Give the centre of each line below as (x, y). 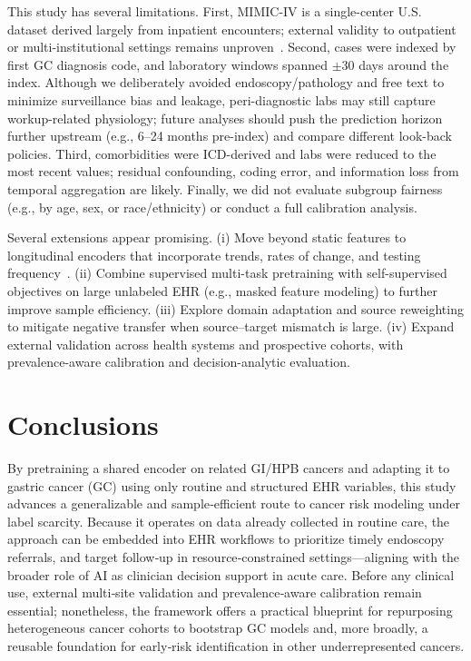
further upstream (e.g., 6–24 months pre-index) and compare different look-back (230, 136)
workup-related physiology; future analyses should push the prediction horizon (225, 118)
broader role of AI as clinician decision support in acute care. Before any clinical (231, 574)
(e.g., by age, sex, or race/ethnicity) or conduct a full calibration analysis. (212, 207)
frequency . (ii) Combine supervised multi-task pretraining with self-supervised (227, 273)
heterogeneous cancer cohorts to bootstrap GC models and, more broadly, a (218, 628)
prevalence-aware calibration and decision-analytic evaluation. (179, 362)
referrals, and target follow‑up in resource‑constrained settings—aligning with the (234, 556)
